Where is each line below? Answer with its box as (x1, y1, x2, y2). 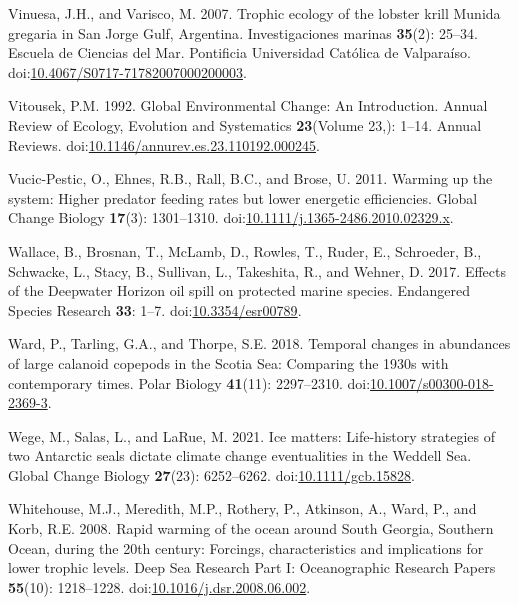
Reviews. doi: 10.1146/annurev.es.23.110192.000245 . (8, 134, 320, 155)
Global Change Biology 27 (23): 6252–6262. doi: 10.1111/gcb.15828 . (8, 464, 415, 485)
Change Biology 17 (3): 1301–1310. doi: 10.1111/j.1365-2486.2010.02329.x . (8, 207, 454, 228)
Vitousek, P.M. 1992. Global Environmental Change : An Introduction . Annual (8, 95, 488, 116)
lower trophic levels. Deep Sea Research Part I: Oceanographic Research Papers (8, 557, 496, 578)
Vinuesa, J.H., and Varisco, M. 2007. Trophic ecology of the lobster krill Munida (8, 3, 501, 23)
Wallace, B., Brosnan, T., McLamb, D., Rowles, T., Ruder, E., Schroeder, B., (8, 240, 482, 261)
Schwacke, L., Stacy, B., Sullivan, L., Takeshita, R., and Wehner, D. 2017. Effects (8, 260, 506, 281)
